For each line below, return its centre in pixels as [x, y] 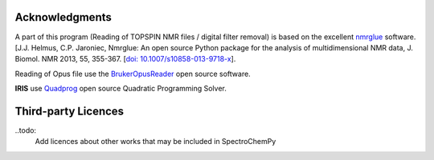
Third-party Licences [70, 111]
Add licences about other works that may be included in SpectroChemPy [156, 142]
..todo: [25, 130]
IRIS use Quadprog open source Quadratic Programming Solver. [121, 89]
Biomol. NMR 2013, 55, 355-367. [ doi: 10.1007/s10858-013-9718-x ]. [125, 59]
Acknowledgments [63, 17]
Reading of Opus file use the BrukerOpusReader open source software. [133, 74]
